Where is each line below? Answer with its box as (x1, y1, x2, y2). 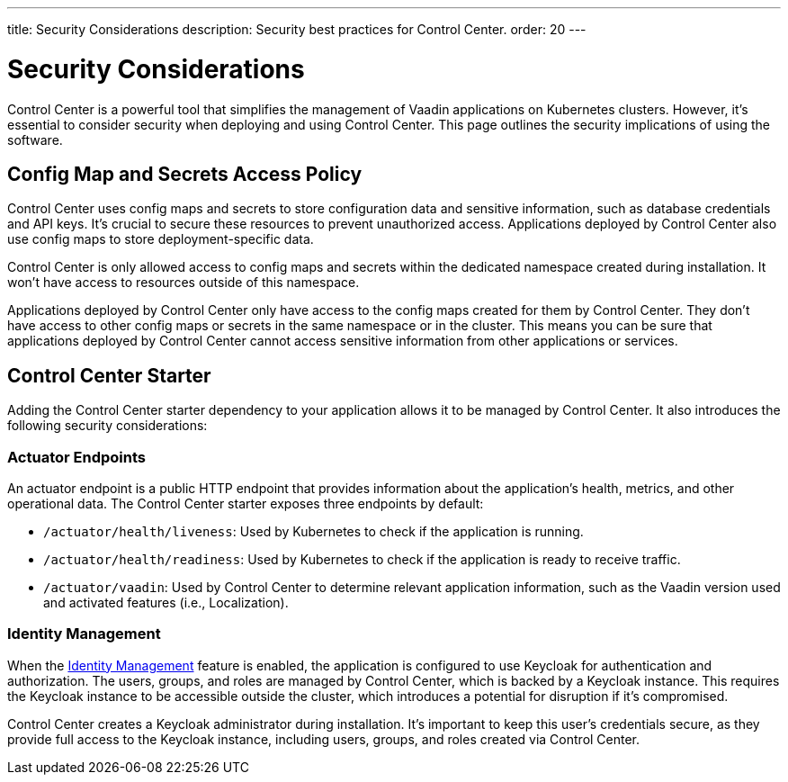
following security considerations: (7, 418, 208, 434)
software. (7, 131, 63, 148)
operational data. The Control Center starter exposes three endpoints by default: (7, 495, 484, 511)
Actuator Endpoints (7, 447, 146, 466)
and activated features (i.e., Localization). (43, 594, 289, 610)
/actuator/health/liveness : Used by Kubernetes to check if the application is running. (43, 523, 584, 539)
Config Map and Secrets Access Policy (7, 162, 363, 185)
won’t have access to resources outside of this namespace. (7, 274, 360, 291)
